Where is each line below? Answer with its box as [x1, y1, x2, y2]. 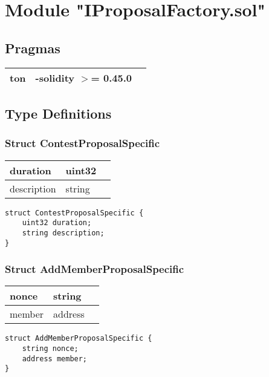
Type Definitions [5, 103, 112, 122]
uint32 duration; [22, 218, 92, 228]
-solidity [35, 70, 75, 85]
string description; [22, 228, 105, 237]
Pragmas [5, 38, 60, 57]
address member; [22, 354, 88, 363]
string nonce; [22, 344, 79, 353]
